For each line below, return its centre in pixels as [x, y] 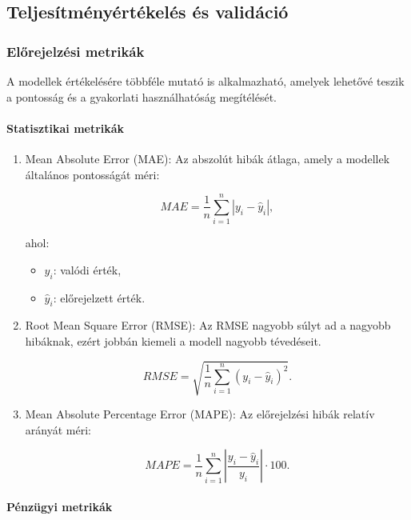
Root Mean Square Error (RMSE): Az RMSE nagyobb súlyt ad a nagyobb [208, 325]
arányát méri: [58, 429]
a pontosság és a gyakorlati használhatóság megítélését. [142, 96]
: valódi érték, [87, 269]
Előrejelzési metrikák [76, 51]
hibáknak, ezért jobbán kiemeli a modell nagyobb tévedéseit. [173, 341]
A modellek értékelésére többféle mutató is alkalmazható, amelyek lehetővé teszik [205, 81]
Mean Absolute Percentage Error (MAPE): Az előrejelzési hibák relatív [200, 414]
